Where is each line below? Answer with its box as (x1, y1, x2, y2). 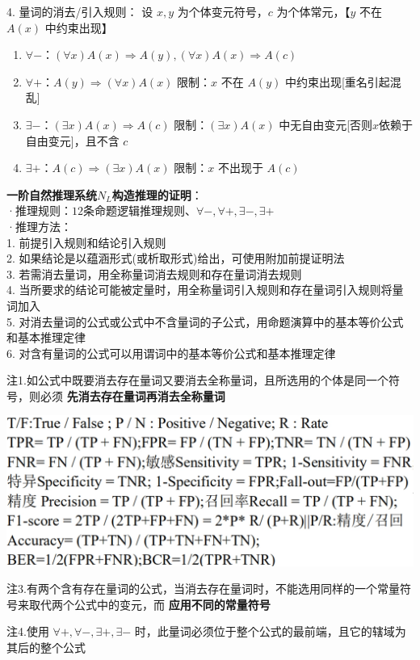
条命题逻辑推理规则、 (82, 202, 196, 219)
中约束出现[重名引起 (284, 73, 390, 90)
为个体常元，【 (276, 3, 351, 19)
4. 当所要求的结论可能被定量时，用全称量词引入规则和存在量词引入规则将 (6, 281, 393, 298)
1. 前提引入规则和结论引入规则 (6, 233, 166, 250)
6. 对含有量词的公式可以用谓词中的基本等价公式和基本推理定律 (6, 344, 336, 361)
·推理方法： (6, 217, 72, 234)
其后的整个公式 (6, 638, 86, 655)
